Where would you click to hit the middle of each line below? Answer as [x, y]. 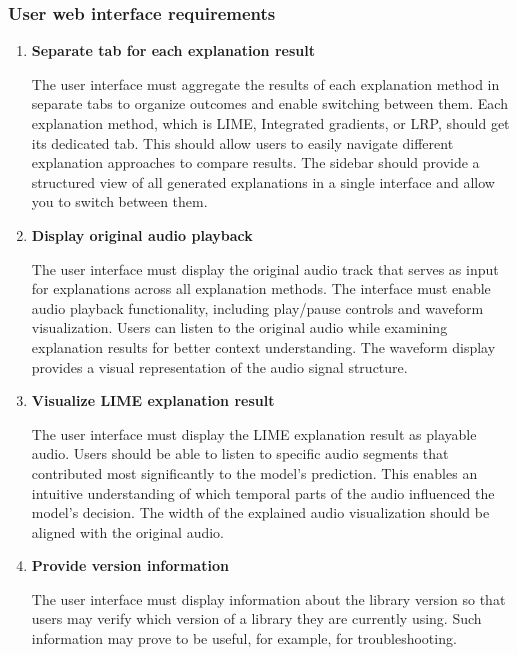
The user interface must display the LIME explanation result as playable [254, 433]
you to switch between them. [119, 201]
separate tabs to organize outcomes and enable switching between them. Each [269, 103]
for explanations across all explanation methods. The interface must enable [261, 288]
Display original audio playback [142, 234]
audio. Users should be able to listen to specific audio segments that [240, 453]
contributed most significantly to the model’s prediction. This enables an [254, 472]
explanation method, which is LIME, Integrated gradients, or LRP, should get [270, 123]
